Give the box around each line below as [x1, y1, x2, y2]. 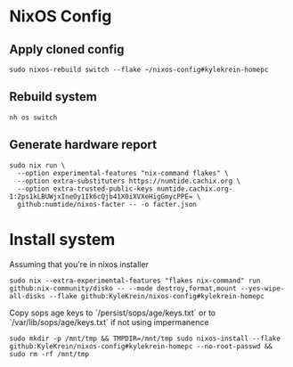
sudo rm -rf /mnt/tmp [9, 349, 90, 358]
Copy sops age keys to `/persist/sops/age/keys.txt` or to [9, 307, 216, 318]
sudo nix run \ [9, 160, 66, 170]
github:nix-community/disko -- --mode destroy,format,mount [9, 283, 238, 293]
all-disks [9, 291, 46, 300]
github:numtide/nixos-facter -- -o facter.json [17, 200, 198, 208]
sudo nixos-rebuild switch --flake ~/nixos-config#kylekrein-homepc [9, 65, 269, 74]
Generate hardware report [9, 137, 158, 152]
